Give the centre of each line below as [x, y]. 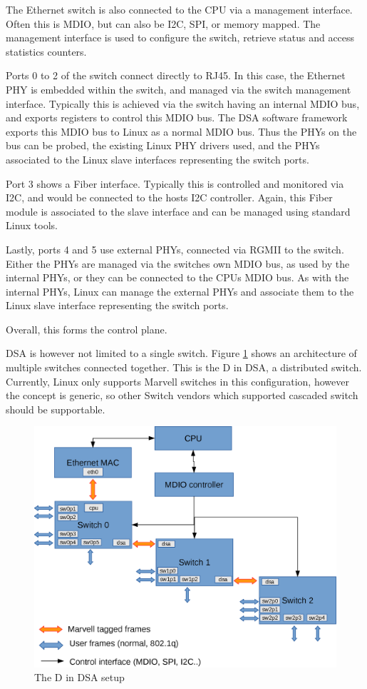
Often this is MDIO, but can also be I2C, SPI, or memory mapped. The [163, 23]
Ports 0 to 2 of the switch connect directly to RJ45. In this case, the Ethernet [176, 75]
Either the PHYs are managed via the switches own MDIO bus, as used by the [178, 263]
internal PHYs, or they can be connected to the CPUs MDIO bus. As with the [177, 277]
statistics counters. [46, 51]
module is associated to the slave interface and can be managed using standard [178, 211]
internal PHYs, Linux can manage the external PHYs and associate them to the [180, 291]
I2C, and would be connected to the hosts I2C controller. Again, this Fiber [169, 197]
